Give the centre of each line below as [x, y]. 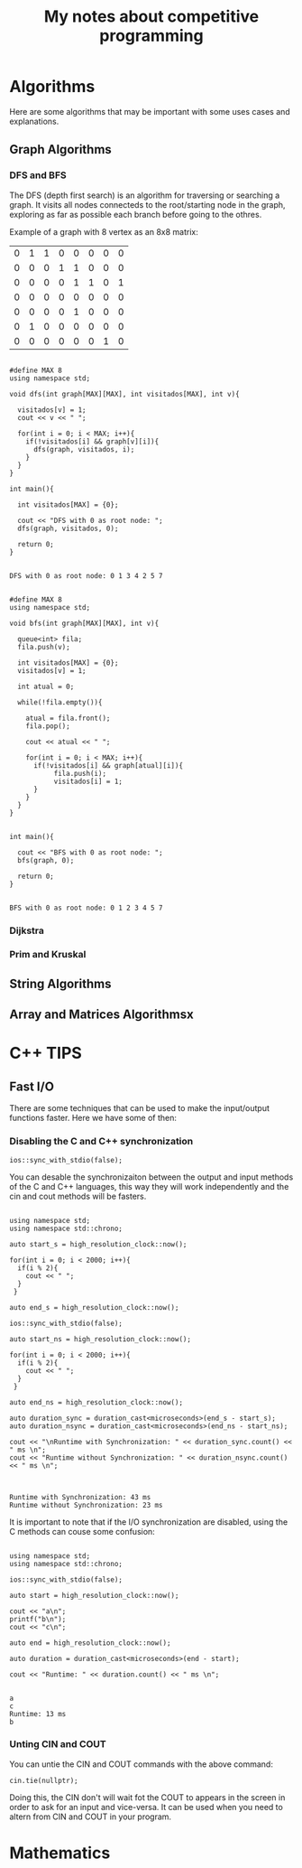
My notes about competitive [151, 17]
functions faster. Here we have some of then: [93, 1118]
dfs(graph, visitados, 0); [68, 528]
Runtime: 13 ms [38, 1714]
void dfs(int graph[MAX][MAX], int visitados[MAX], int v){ [125, 394]
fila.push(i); [80, 773]
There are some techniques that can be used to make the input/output [140, 1108]
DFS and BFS [38, 175]
